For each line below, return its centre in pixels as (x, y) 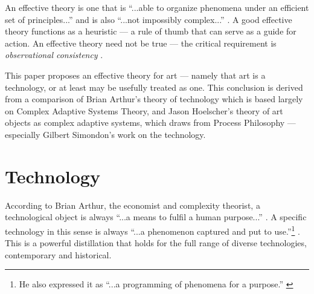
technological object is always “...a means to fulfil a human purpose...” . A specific (156, 217)
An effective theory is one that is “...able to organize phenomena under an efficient (157, 7)
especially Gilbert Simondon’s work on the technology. (105, 134)
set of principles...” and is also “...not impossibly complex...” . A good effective (149, 19)
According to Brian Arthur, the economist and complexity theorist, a (133, 205)
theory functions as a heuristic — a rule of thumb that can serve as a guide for (151, 31)
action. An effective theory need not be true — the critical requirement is (141, 43)
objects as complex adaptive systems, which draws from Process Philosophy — (150, 122)
